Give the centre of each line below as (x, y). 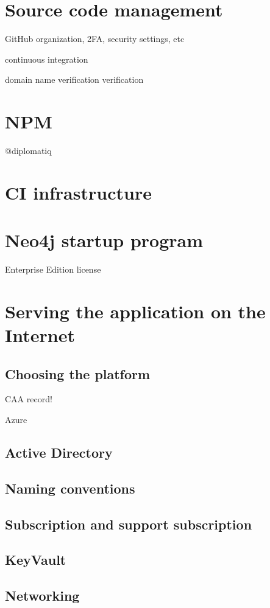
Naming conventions (70, 488)
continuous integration (47, 59)
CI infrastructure (78, 192)
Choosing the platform (78, 373)
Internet (40, 335)
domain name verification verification (74, 79)
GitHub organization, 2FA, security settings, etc (95, 39)
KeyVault (36, 560)
